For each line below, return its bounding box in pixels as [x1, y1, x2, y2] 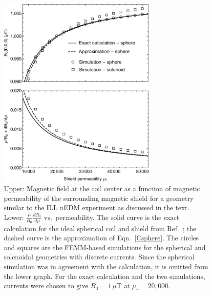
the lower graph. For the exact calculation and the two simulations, [4, 271, 205, 281]
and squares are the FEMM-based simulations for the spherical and [4, 242, 206, 252]
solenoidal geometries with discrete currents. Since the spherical [4, 252, 194, 262]
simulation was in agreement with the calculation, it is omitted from [4, 261, 208, 271]
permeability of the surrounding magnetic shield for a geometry [4, 193, 194, 203]
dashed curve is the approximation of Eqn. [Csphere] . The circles [4, 233, 199, 243]
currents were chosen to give [4, 280, 88, 291]
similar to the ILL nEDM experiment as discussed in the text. [4, 202, 190, 213]
